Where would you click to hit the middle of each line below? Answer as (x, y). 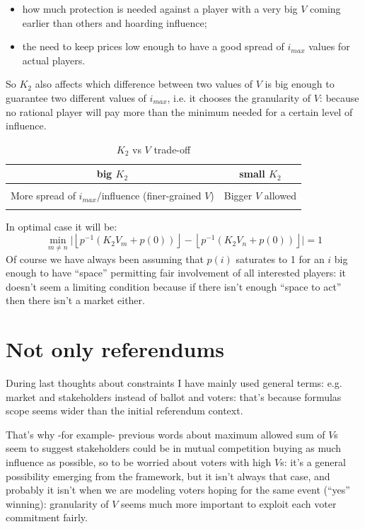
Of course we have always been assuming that (105, 258)
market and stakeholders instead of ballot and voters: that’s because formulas (174, 396)
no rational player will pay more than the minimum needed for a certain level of (179, 111)
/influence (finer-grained (149, 196)
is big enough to (300, 84)
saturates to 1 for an (280, 258)
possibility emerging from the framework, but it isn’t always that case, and (168, 476)
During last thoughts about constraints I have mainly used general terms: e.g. (174, 383)
